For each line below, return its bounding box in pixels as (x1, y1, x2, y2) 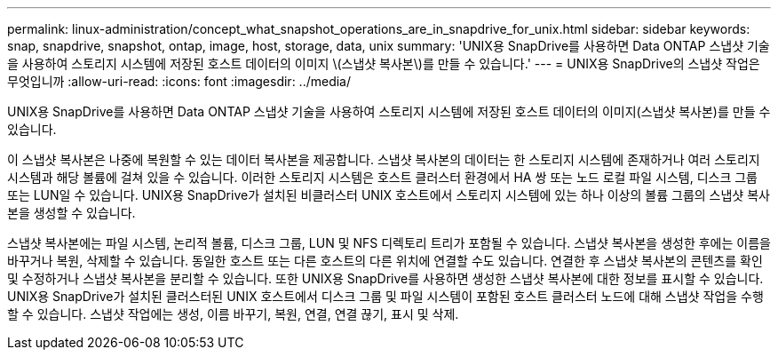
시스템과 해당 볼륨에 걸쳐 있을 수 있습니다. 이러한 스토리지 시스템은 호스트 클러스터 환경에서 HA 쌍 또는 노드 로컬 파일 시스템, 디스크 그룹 (7, 170, 758, 185)
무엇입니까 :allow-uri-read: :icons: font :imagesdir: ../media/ (7, 74, 352, 89)
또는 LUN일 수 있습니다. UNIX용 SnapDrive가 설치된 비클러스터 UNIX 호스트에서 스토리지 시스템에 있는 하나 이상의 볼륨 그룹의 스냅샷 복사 (7, 187, 770, 202)
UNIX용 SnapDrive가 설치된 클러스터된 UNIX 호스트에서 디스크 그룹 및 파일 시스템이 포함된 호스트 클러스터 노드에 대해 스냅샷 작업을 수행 (7, 289, 764, 304)
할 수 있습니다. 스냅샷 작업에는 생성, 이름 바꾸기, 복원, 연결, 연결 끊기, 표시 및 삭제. (7, 306, 459, 321)
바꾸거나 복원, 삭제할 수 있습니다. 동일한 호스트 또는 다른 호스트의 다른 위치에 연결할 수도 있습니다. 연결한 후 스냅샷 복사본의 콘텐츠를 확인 (7, 253, 763, 268)
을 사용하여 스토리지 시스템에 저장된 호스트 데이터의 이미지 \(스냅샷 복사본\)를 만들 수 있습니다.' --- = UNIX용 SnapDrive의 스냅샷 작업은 (7, 56, 760, 71)
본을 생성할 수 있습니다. (7, 205, 136, 220)
